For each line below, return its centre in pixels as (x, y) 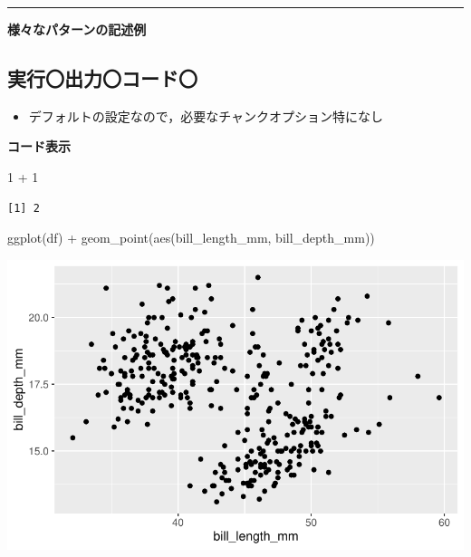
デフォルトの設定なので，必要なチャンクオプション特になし (206, 115)
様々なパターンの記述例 (77, 29)
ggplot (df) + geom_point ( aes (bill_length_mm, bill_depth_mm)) (191, 238)
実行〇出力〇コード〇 (102, 77)
